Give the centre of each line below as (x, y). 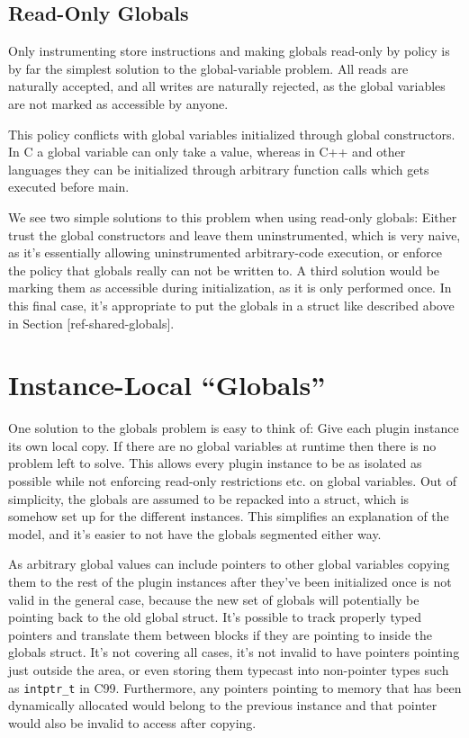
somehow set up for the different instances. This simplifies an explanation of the (229, 516)
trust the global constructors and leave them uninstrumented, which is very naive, (234, 234)
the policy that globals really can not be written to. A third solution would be (224, 270)
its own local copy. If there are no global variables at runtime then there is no (222, 445)
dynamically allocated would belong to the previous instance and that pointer (223, 705)
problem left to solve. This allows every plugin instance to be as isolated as (215, 463)
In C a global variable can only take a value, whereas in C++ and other (207, 152)
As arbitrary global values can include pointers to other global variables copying (229, 564)
